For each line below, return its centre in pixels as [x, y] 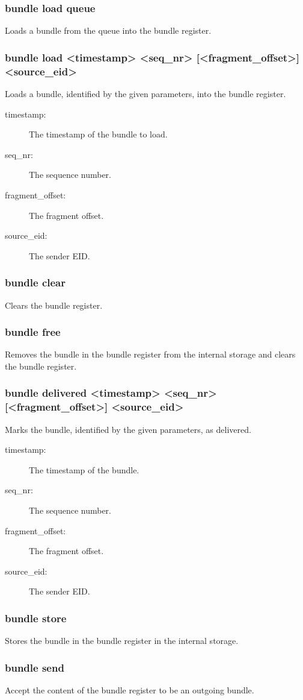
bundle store [36, 618]
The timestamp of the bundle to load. [98, 134]
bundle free [33, 332]
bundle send [35, 667]
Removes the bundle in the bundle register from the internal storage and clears [150, 354]
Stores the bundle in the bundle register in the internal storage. [122, 641]
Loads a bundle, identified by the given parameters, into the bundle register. [145, 93]
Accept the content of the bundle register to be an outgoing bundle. [130, 690]
